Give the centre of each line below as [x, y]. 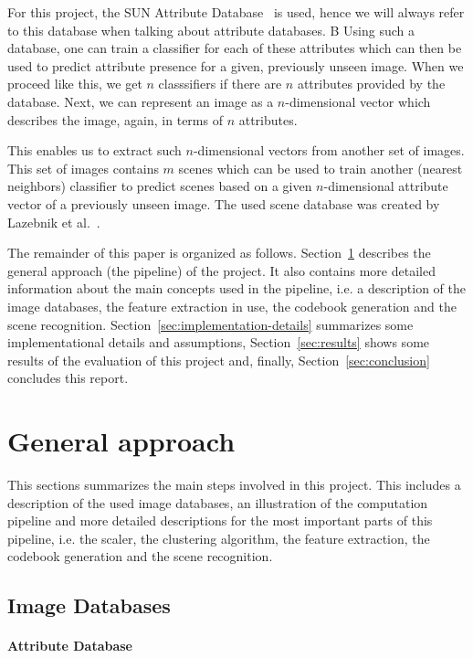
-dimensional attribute [386, 186]
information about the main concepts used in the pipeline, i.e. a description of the [237, 288]
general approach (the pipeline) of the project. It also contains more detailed [221, 270]
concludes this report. [68, 378]
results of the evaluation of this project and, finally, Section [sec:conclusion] [219, 360]
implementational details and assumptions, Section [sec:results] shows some [219, 342]
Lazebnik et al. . [54, 222]
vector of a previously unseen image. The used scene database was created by [224, 203]
